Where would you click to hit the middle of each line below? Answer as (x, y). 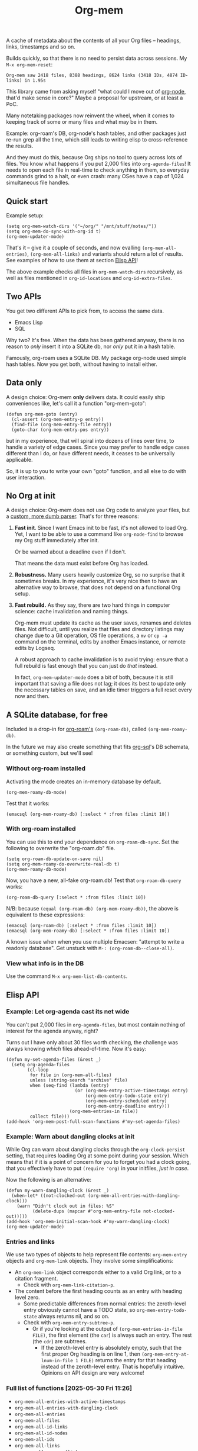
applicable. (19, 459)
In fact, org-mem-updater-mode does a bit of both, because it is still (94, 677)
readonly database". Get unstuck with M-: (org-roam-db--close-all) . (90, 948)
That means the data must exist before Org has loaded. (82, 564)
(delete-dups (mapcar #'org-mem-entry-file (87, 1211)
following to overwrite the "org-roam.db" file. (61, 848)
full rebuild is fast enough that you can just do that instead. (86, 666)
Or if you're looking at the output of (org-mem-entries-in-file (107, 1329)
